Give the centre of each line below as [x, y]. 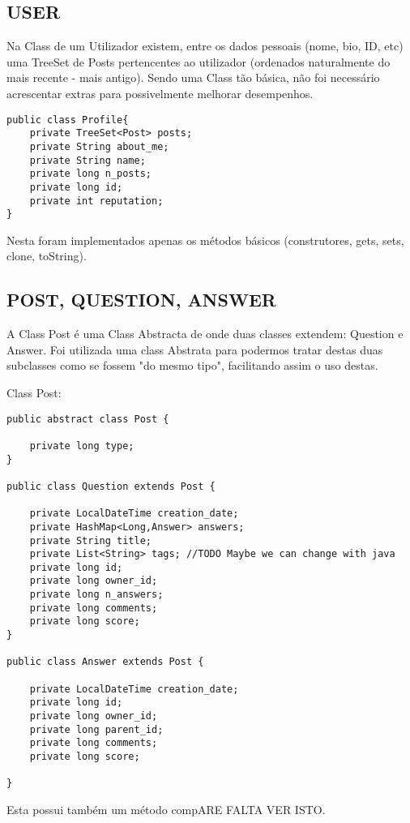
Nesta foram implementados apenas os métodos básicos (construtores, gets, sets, [205, 240]
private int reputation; [96, 201]
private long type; [82, 446]
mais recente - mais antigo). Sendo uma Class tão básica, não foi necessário [193, 77]
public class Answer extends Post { [105, 662]
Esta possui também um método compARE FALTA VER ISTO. [166, 809]
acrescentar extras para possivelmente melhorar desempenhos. [160, 93]
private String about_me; [99, 146]
